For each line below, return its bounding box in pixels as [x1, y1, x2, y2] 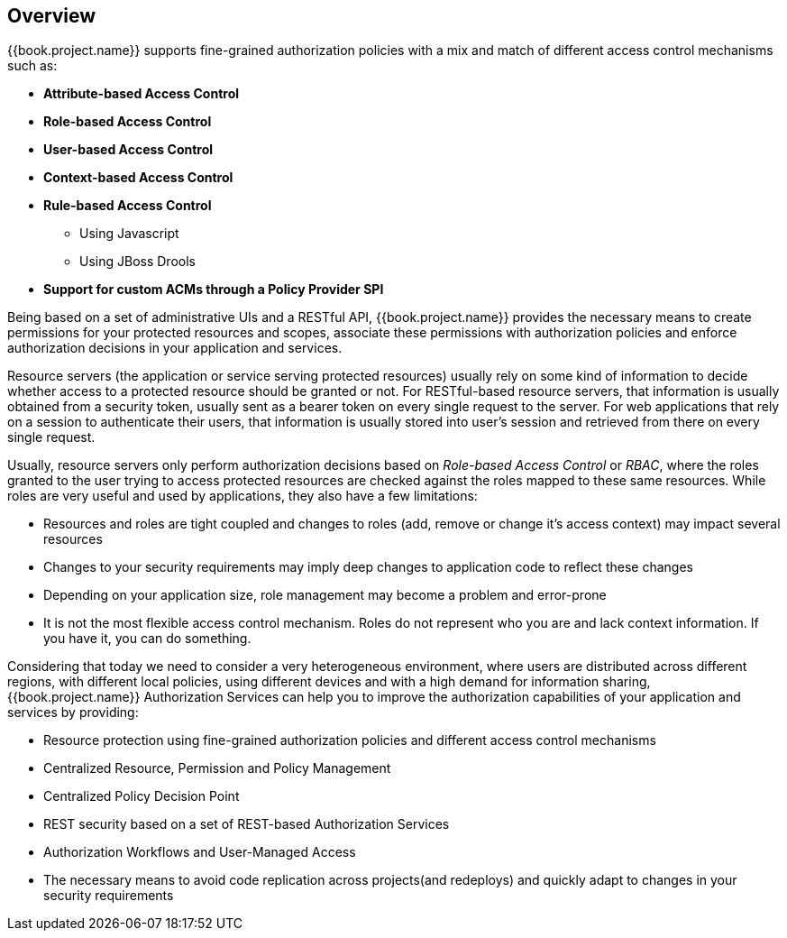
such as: [7, 58, 58, 74]
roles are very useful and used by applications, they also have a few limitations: [7, 488, 478, 504]
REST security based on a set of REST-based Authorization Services [43, 816, 450, 832]
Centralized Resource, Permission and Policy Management [43, 760, 391, 777]
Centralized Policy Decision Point [43, 788, 240, 805]
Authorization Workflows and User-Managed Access [43, 844, 356, 860]
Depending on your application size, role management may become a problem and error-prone [43, 587, 607, 603]
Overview [7, 5, 96, 27]
